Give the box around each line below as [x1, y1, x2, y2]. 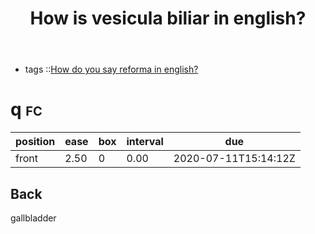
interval [126, 135, 164, 149]
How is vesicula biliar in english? [29, 7, 307, 30]
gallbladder [10, 212, 57, 224]
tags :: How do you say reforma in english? [24, 63, 199, 76]
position [15, 135, 56, 149]
